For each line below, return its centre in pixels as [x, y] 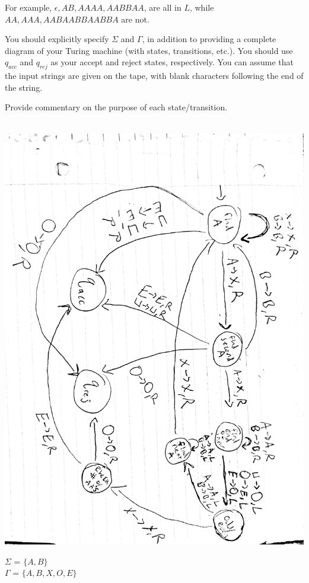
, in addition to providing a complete [209, 39]
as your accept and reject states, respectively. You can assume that [172, 62]
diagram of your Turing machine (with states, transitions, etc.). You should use [149, 50]
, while [202, 7]
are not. [135, 19]
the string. [24, 87]
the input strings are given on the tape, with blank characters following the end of [154, 76]
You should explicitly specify [57, 39]
